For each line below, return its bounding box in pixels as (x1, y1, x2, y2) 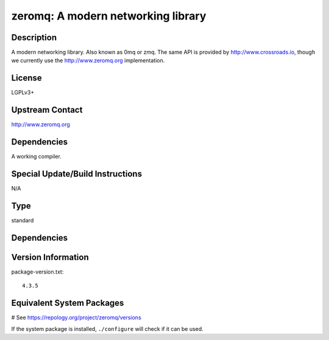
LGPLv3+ (11, 89, 35, 96)
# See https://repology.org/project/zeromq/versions (11, 314, 141, 321)
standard (11, 216, 34, 224)
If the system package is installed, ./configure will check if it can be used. (11, 325, 203, 332)
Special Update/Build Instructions (11, 168, 143, 179)
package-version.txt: (11, 268, 64, 275)
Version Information (11, 252, 89, 262)
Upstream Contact (11, 105, 83, 115)
